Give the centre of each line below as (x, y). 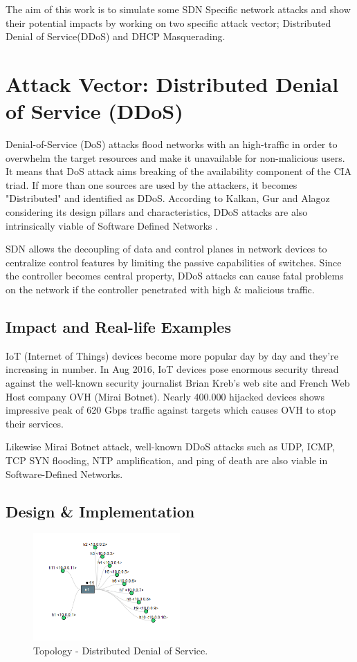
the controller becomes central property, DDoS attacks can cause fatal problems (175, 276)
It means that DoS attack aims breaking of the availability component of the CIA (179, 171)
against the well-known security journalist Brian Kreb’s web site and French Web (178, 383)
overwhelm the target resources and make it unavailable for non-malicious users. (175, 157)
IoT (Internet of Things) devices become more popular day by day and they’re (172, 355)
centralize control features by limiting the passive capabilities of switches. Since (174, 262)
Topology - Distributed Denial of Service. (121, 650)
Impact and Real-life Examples (118, 327)
